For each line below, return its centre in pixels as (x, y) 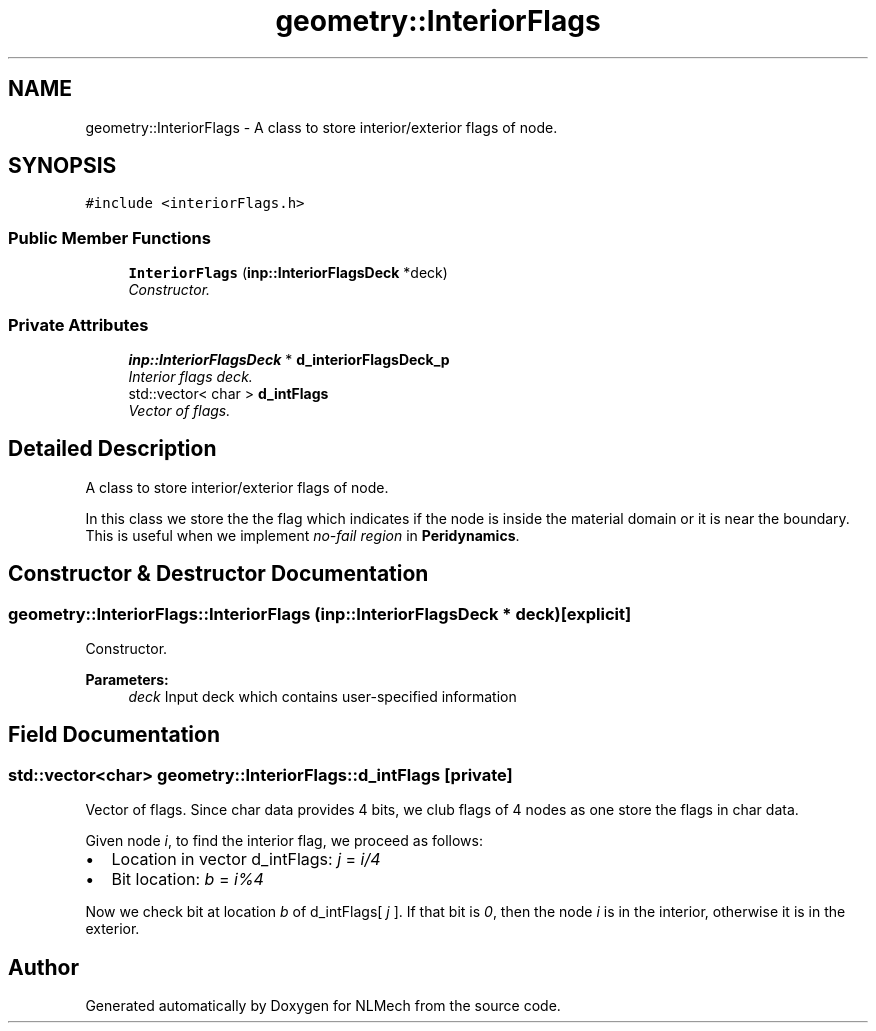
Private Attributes (78, 324)
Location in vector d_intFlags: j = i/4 (246, 859)
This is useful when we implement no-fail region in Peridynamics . (302, 535)
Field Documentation (114, 735)
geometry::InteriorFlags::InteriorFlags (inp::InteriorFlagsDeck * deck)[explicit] (320, 613)
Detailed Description (112, 449)
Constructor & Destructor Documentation (218, 574)
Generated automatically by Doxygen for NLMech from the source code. (323, 1006)
